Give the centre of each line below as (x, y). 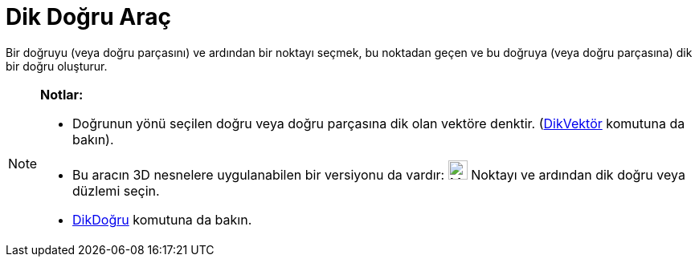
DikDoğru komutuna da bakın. (162, 219)
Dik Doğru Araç (88, 17)
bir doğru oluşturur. (57, 66)
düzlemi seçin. (116, 190)
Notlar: (62, 94)
